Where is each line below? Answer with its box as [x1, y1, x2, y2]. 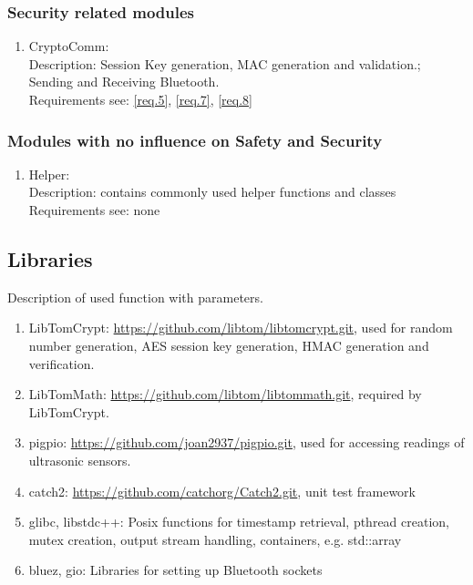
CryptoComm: [28, 36, 109, 56]
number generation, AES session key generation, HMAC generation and [28, 335, 429, 354]
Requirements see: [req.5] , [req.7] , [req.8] [28, 90, 252, 108]
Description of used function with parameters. [7, 287, 263, 306]
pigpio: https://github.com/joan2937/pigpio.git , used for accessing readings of [28, 433, 465, 452]
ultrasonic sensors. [28, 450, 131, 469]
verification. [28, 354, 95, 373]
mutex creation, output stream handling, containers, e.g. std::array [28, 529, 402, 549]
